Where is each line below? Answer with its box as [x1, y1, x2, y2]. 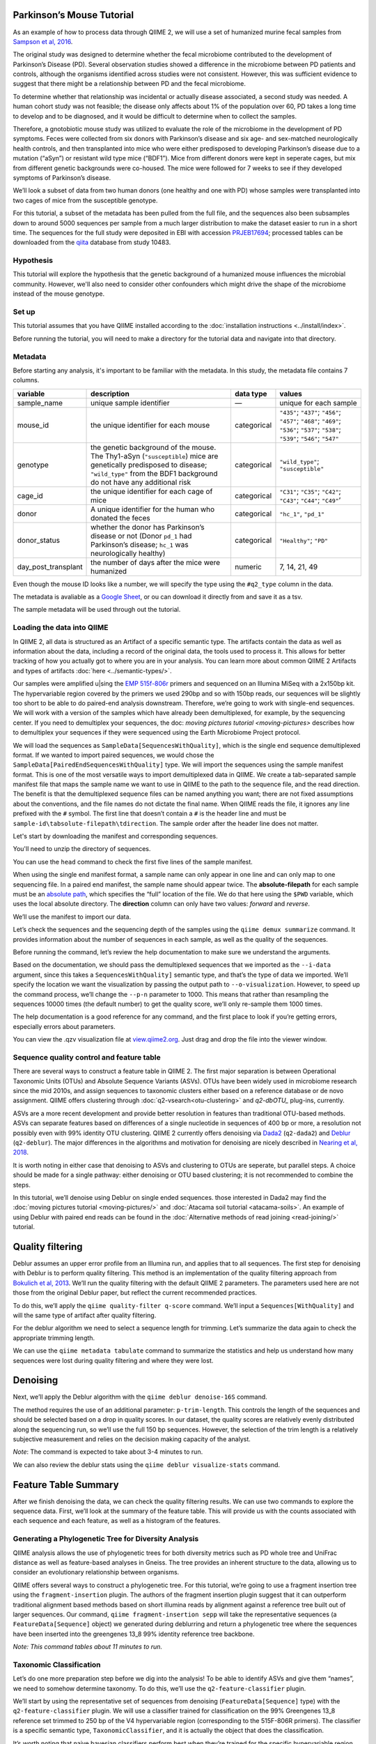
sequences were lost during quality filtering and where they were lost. [13, 1356, 214, 1365]
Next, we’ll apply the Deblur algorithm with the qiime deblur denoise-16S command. [13, 1392, 267, 1401]
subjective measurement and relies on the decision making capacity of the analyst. [13, 1434, 251, 1443]
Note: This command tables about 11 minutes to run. [13, 1643, 163, 1651]
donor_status [17, 535, 61, 545]
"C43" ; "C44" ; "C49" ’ [279, 495, 341, 505]
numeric [234, 562, 263, 571]
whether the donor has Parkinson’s [91, 522, 205, 532]
